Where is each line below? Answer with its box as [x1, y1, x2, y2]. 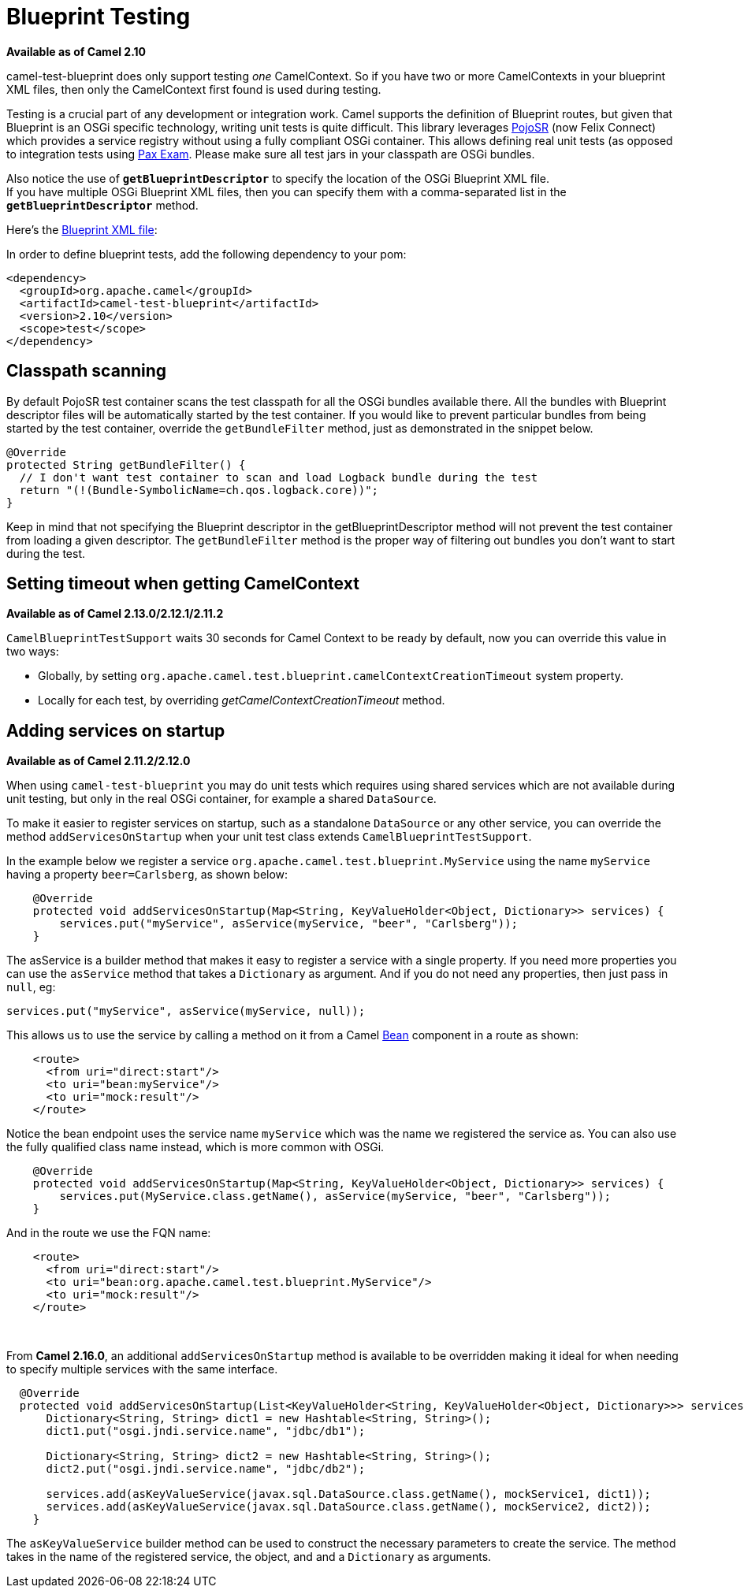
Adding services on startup [6, 720, 225, 741]
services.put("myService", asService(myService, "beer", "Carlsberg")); [59, 917, 519, 931]
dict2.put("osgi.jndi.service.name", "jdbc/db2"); [46, 1462, 366, 1476]
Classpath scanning [6, 361, 167, 381]
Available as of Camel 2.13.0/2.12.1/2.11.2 [6, 607, 224, 621]
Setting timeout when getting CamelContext [6, 574, 359, 594]
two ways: [6, 645, 59, 659]
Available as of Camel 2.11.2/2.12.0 [6, 754, 191, 768]
